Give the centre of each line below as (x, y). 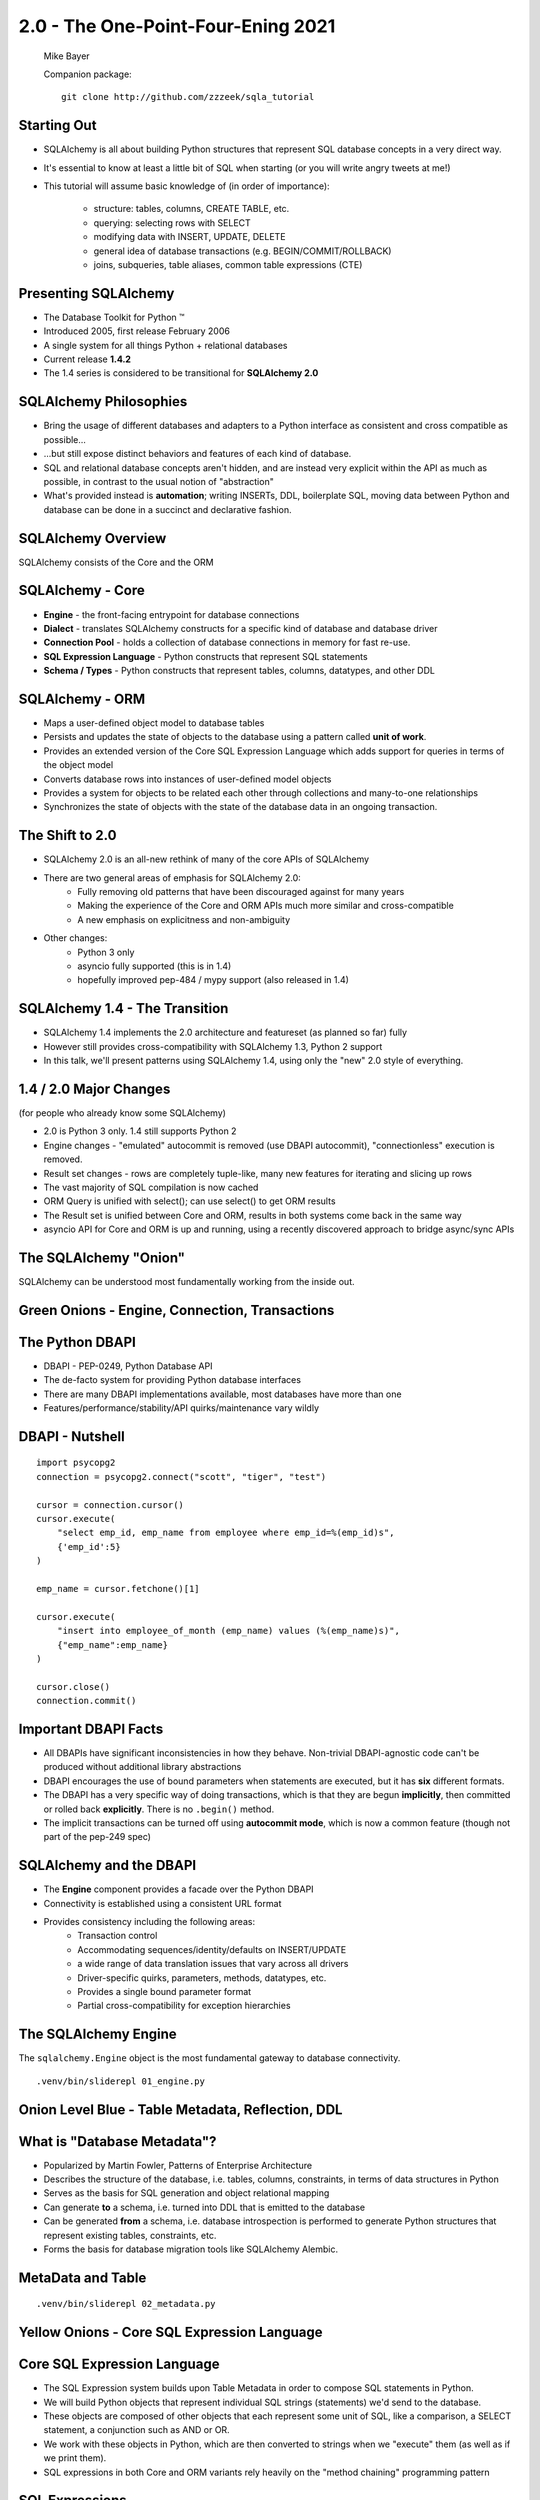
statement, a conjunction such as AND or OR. (136, 2430)
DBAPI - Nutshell (71, 1436)
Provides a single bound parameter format (164, 1991)
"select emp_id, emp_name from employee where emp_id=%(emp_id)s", (225, 1533)
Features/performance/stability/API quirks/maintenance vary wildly (181, 1408)
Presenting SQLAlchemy (96, 293)
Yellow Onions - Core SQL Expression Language (170, 2332)
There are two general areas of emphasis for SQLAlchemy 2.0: (172, 877)
